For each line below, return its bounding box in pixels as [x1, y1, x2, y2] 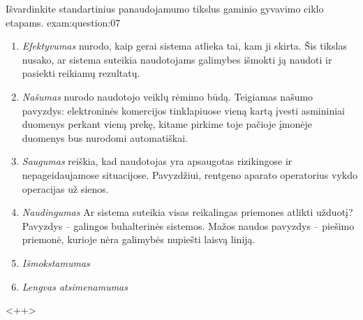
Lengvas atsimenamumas [22, 279, 128, 293]
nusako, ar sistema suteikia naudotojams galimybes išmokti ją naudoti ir [22, 52, 332, 66]
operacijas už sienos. [22, 181, 109, 196]
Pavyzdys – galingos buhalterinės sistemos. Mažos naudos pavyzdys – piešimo [22, 218, 355, 233]
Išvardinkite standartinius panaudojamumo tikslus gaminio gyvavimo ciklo [6, 1, 324, 15]
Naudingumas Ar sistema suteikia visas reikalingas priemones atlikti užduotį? [22, 205, 353, 219]
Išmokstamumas [22, 255, 90, 270]
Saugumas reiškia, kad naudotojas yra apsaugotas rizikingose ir [22, 154, 292, 168]
